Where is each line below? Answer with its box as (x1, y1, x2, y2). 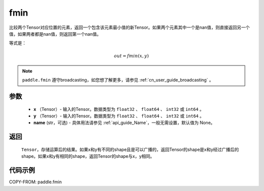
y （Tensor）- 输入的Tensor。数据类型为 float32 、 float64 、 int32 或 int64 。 (33, 113, 204, 119)
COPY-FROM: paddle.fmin (9, 179, 62, 185)
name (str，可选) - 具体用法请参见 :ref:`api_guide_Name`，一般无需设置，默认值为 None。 (33, 120, 215, 126)
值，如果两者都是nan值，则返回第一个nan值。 (9, 31, 101, 37)
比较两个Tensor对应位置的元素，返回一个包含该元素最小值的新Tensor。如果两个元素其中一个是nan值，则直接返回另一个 (9, 24, 250, 30)
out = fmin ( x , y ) (114, 53, 149, 59)
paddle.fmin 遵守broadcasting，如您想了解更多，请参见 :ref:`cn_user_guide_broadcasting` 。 (22, 77, 214, 83)
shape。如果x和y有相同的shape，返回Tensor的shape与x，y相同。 (21, 153, 155, 159)
